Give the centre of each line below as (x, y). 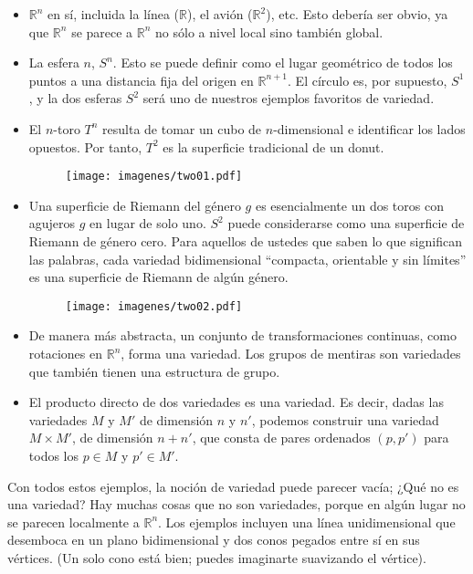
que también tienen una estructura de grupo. (154, 371)
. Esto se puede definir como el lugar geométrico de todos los (283, 63)
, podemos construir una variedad (345, 419)
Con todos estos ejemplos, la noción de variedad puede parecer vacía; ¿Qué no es (233, 486)
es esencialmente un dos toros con (349, 205)
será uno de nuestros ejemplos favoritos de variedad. (289, 98)
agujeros (52, 223)
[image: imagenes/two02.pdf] (154, 306)
